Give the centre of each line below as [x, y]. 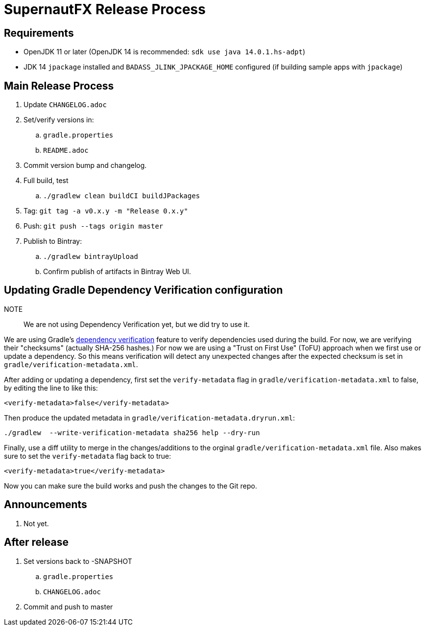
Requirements [39, 33]
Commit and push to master [68, 607]
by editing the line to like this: [51, 388]
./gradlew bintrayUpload [91, 257]
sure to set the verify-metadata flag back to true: [88, 456]
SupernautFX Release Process [105, 9]
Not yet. [36, 523]
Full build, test [46, 181]
